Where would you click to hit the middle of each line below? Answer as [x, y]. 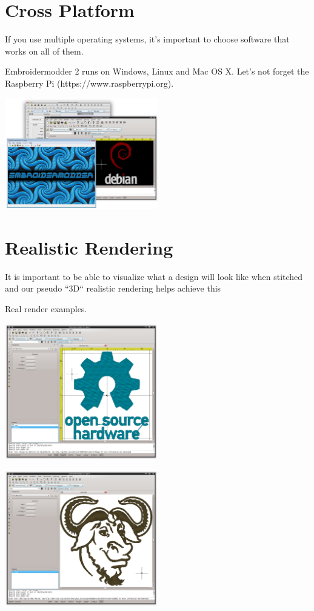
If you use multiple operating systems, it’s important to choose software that [147, 39]
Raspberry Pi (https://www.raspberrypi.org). [89, 83]
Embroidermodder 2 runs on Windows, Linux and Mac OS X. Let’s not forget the [157, 71]
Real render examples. [46, 308]
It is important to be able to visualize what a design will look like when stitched [154, 276]
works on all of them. [44, 51]
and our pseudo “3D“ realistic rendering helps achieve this [113, 288]
